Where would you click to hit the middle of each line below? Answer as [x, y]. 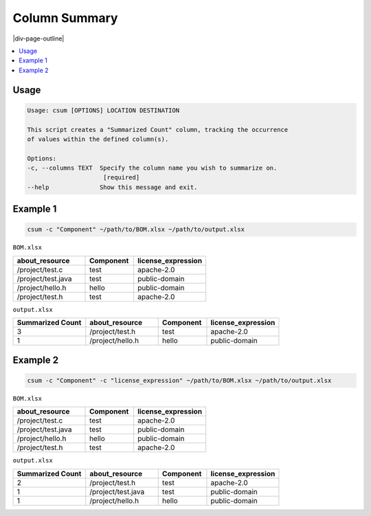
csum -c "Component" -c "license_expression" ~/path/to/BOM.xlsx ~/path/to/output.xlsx [179, 380]
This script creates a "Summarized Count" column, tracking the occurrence [158, 130]
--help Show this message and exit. [112, 187]
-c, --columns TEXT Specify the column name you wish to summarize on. [152, 168]
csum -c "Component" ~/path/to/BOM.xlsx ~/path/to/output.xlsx [136, 229]
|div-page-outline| [38, 38]
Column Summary [65, 18]
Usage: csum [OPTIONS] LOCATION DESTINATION [103, 110]
